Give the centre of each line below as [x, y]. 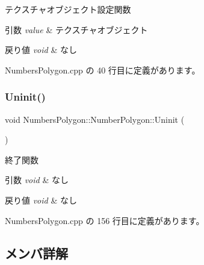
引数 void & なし [37, 180]
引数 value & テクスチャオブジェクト [76, 29]
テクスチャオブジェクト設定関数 [68, 9]
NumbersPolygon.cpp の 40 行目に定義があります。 [103, 70]
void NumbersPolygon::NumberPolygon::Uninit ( [95, 119]
